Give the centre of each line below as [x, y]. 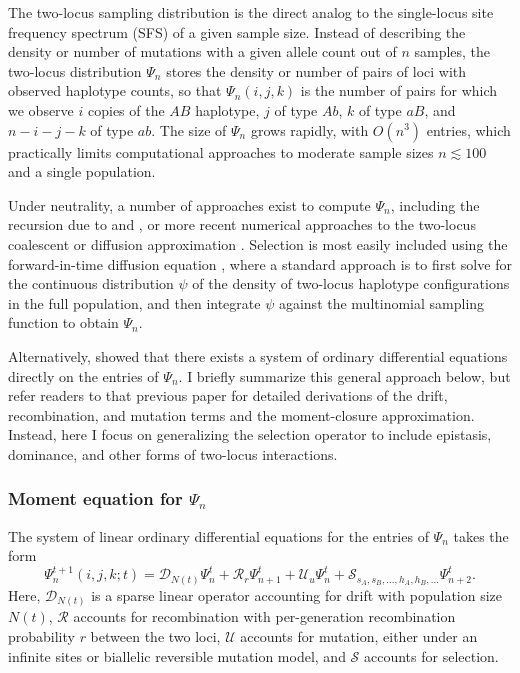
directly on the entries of [83, 375]
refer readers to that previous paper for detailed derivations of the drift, [228, 395]
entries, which [468, 129]
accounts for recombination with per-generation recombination [264, 616]
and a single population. [82, 171]
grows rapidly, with [309, 129]
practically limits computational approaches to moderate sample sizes [221, 151]
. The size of [189, 129]
